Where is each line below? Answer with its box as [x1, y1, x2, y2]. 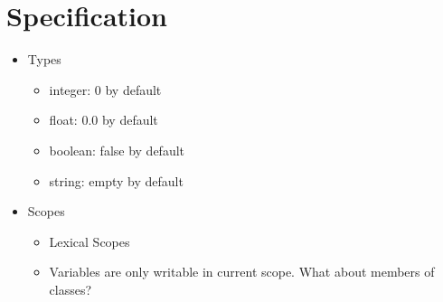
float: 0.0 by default [49, 110, 158, 129]
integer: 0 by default [49, 80, 162, 99]
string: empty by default [49, 171, 184, 190]
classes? [49, 279, 92, 298]
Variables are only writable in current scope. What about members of [49, 262, 435, 281]
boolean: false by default [49, 140, 185, 159]
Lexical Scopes [49, 231, 130, 250]
